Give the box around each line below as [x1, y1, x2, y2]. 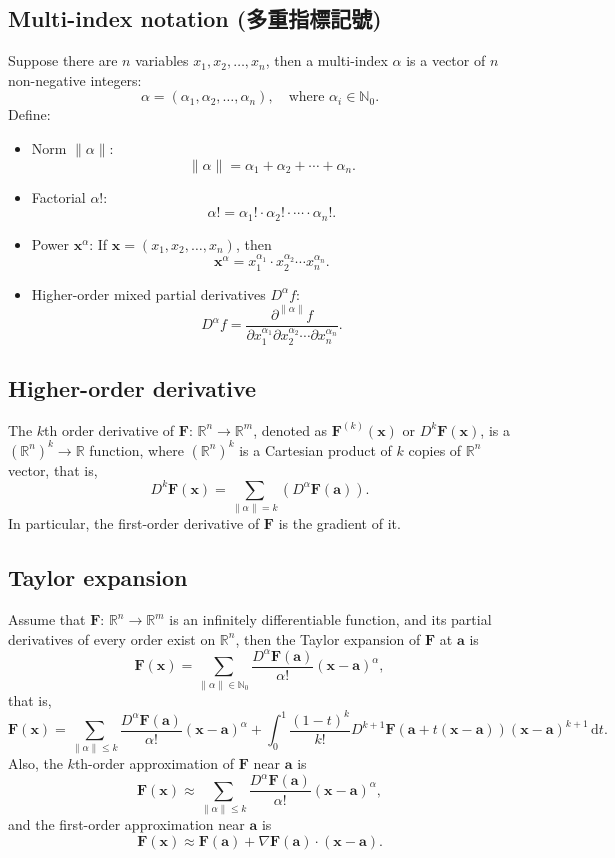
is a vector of [406, 50, 486, 71]
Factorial [31, 186, 86, 207]
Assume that [8, 609, 86, 630]
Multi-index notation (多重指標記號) [8, 3, 382, 34]
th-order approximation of [74, 753, 235, 774]
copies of [408, 439, 462, 460]
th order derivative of [44, 419, 175, 440]
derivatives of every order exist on [8, 628, 216, 649]
